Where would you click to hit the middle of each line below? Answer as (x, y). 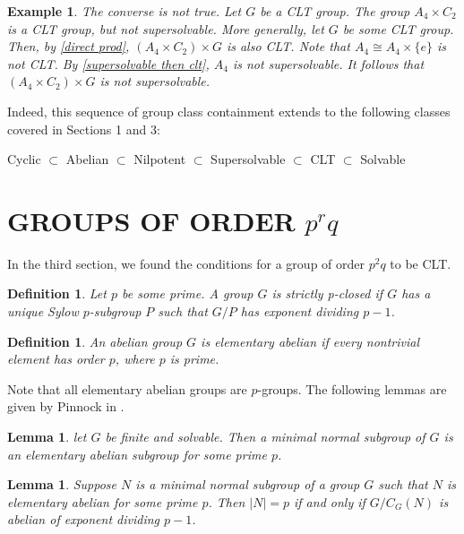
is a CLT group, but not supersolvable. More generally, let (166, 28)
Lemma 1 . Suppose (62, 484)
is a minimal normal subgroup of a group (248, 484)
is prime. (194, 359)
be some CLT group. (398, 28)
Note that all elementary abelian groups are (127, 388)
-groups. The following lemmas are (352, 388)
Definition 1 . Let (57, 293)
